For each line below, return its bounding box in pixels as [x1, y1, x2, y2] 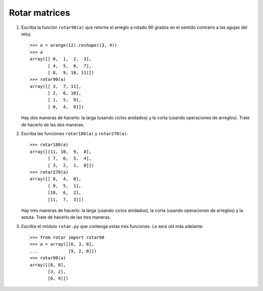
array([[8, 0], [30, 262, 66, 268]
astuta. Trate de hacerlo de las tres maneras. [21, 214, 112, 220]
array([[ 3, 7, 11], [30, 83, 81, 89]
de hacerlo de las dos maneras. [21, 122, 85, 127]
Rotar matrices [9, 7, 70, 18]
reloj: [21, 31, 32, 37]
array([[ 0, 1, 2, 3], [30, 56, 92, 62]
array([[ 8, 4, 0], [30, 176, 81, 182]
